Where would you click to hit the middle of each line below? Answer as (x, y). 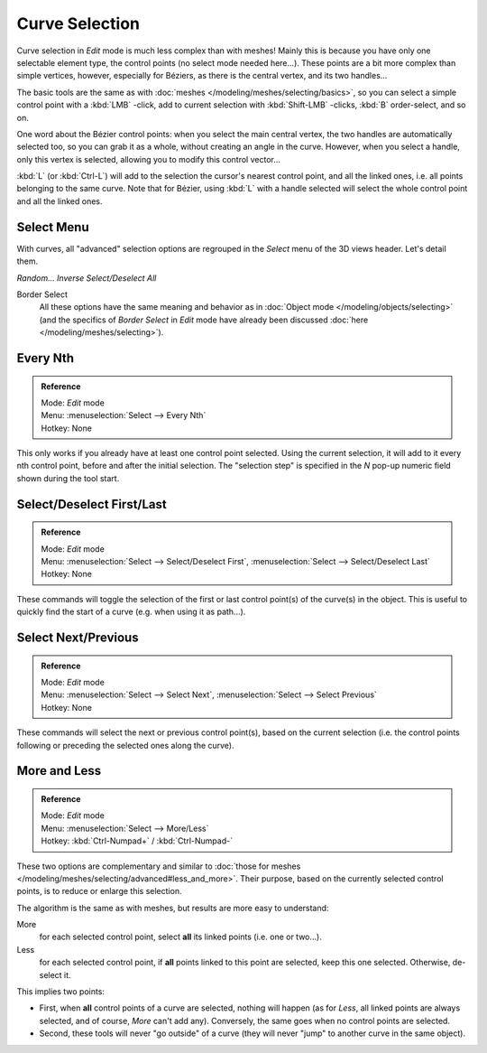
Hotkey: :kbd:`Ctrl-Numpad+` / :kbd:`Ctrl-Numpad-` (137, 841)
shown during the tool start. (68, 478)
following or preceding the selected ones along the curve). (125, 745)
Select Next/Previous (78, 638)
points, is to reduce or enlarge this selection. (99, 891)
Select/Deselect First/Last (92, 504)
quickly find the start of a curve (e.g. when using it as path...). (131, 612)
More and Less (59, 771)
